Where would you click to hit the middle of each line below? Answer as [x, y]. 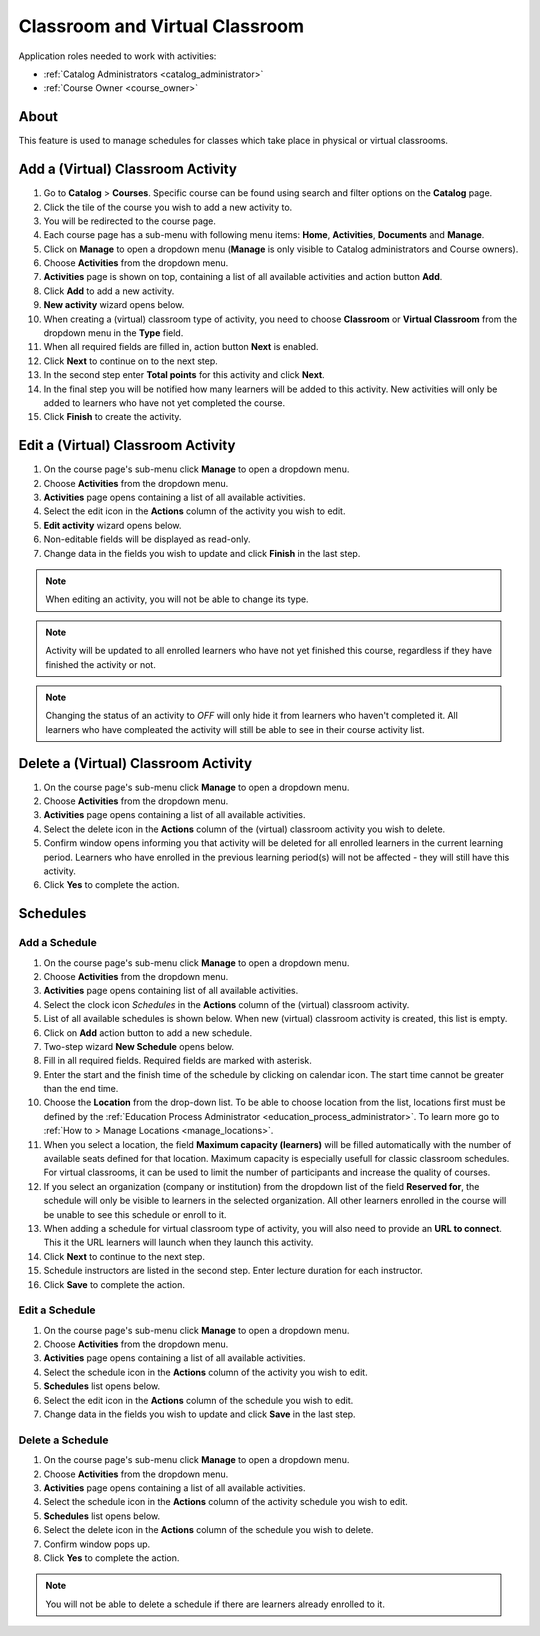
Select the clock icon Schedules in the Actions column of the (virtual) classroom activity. [226, 1004]
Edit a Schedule [57, 1310]
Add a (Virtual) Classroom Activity [127, 169]
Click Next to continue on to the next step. [131, 361]
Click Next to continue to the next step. [124, 1256]
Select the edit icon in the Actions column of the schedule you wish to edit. [198, 1400]
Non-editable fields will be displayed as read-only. [147, 539]
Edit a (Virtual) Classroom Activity [127, 445]
